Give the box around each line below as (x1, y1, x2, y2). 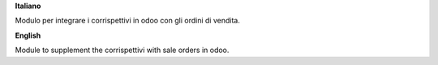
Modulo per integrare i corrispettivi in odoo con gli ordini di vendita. (15, 16, 241, 26)
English (15, 30, 41, 40)
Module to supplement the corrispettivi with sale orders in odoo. (15, 45, 230, 55)
